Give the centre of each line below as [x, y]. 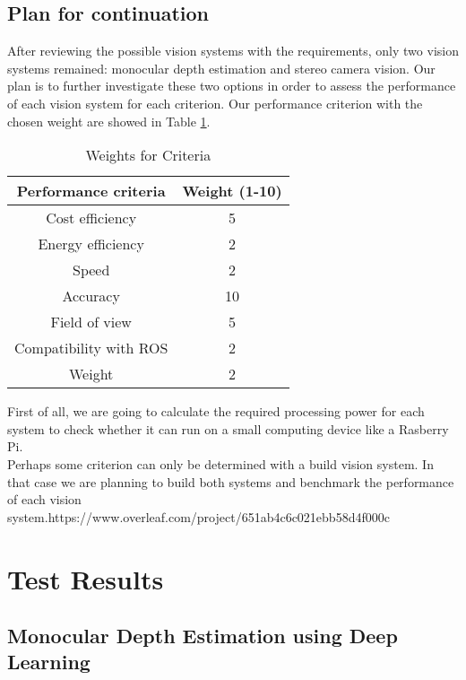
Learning [49, 662]
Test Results [86, 578]
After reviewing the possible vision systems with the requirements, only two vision [233, 51]
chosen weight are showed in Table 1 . [109, 121]
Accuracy [91, 296]
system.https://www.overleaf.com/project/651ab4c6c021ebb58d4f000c [198, 516]
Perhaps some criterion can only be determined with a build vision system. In [220, 463]
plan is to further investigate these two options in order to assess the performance [232, 86]
